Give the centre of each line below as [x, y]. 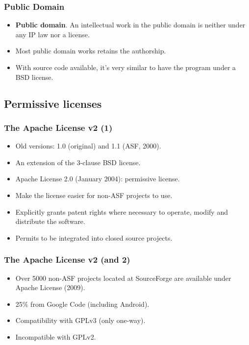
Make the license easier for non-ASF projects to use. [94, 195]
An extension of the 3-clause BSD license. [78, 162]
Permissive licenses [53, 103]
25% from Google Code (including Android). [82, 304]
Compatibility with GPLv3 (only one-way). [80, 320]
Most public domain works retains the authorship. [91, 51]
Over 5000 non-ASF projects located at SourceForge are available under [123, 278]
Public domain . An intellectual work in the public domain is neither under [130, 25]
